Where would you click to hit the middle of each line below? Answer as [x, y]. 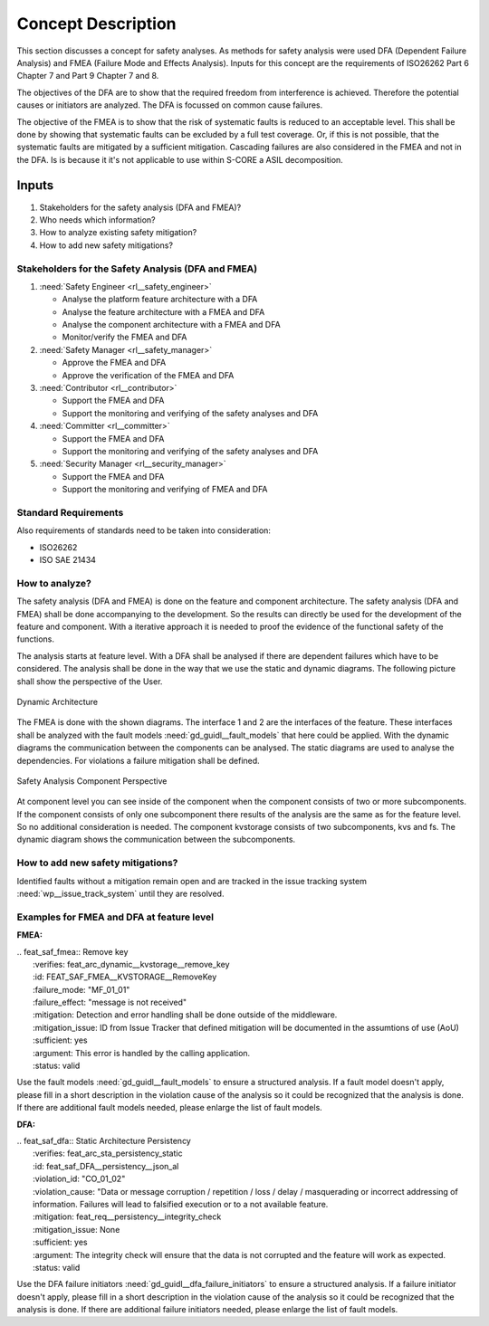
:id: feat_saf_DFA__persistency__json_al [106, 1166]
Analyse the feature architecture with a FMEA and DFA [163, 311]
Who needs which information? [97, 219]
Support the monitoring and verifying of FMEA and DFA [165, 490]
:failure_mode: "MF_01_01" [81, 989]
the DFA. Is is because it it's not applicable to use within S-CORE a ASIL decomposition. [180, 159]
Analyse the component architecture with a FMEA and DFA [171, 325]
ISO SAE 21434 [68, 560]
